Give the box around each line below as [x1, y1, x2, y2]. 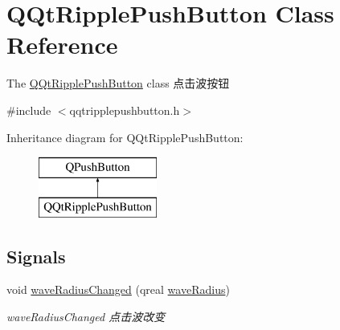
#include [6, 101, 51, 118]
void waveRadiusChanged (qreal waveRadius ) [6, 281, 230, 298]
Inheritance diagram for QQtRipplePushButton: [6, 128, 244, 145]
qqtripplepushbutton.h [69, 101, 180, 118]
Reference [6, 28, 118, 61]
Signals [6, 243, 66, 268]
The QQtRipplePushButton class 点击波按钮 [6, 75, 230, 92]
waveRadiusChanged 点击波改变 [6, 308, 166, 325]
